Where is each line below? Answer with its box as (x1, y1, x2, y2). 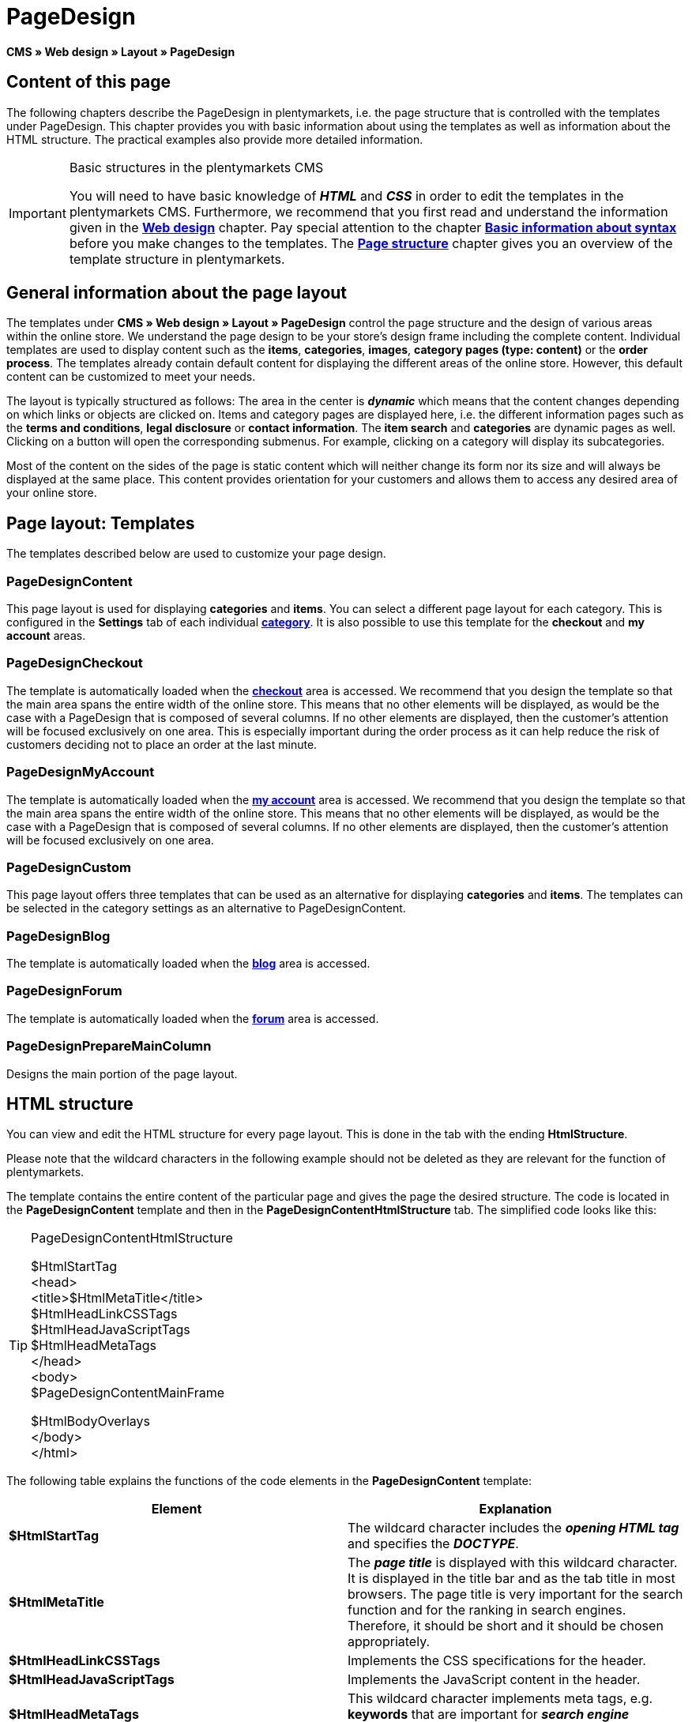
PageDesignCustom (6, 859, 131, 875)
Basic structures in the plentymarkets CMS (69, 159, 324, 175)
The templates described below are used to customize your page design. (6, 547, 386, 561)
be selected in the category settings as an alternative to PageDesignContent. (6, 901, 406, 916)
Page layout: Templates (6, 513, 195, 533)
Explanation (479, 1501, 552, 1517)
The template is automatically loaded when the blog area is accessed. (6, 957, 370, 971)
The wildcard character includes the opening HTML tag (348, 1520, 679, 1536)
